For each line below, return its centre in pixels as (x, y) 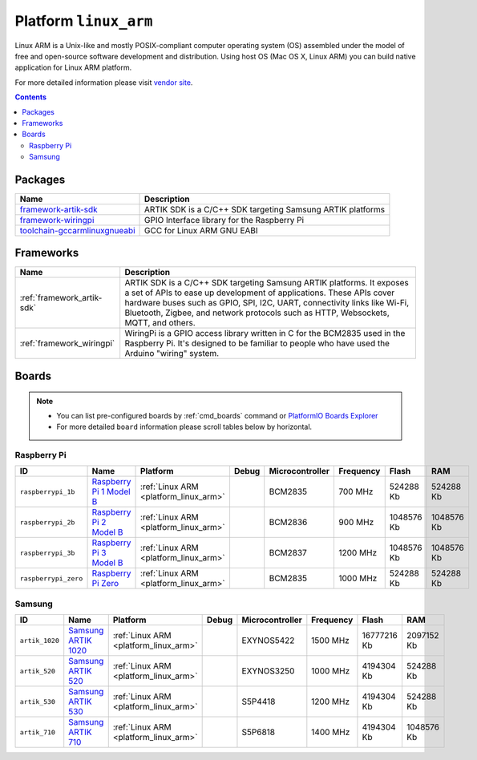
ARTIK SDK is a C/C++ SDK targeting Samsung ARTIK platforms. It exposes (267, 283)
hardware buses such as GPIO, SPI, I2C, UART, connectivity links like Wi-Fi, (267, 303)
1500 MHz (331, 641)
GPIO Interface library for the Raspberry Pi (224, 220)
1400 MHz (331, 732)
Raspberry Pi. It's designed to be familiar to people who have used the (257, 343)
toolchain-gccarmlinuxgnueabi (77, 230)
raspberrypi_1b (47, 492)
